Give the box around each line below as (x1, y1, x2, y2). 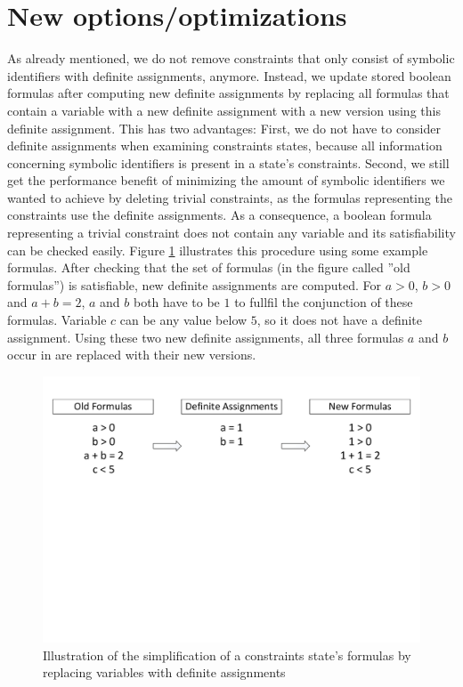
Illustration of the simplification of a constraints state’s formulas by (43, 645, 411, 664)
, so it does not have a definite (256, 311, 423, 329)
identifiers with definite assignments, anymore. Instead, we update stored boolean (7, 66, 451, 85)
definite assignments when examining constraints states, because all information (7, 136, 443, 155)
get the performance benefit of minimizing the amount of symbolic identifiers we (7, 171, 445, 190)
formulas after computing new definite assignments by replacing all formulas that (7, 84, 450, 102)
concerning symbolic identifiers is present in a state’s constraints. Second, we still (7, 153, 450, 172)
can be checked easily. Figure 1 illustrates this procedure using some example (7, 240, 428, 259)
